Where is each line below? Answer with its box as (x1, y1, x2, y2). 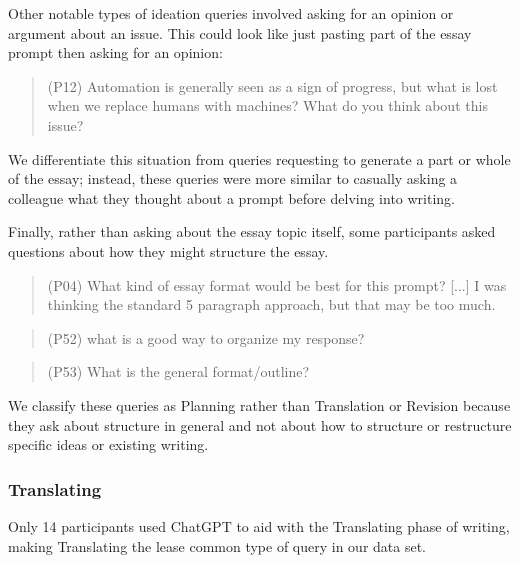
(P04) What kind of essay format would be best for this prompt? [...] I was (47, 274, 507, 295)
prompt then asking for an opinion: (8, 42, 223, 63)
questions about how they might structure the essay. (8, 240, 329, 261)
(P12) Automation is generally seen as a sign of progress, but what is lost (47, 75, 498, 96)
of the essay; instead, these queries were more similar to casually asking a (8, 168, 458, 189)
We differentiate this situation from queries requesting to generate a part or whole (8, 148, 511, 169)
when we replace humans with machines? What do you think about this (47, 95, 488, 116)
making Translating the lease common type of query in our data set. (8, 535, 427, 556)
